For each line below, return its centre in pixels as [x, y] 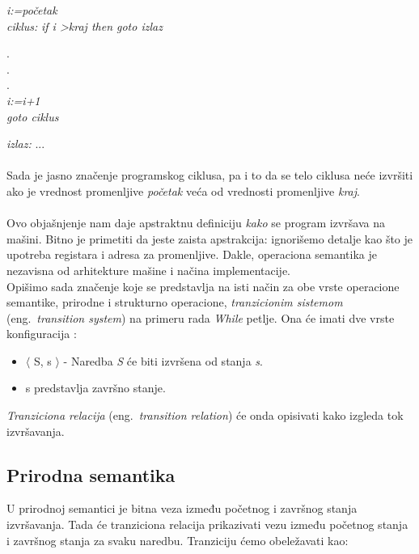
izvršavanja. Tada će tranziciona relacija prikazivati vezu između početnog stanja [207, 524]
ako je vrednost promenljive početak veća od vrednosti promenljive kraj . [183, 190]
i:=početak [32, 10]
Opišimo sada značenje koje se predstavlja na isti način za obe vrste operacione [203, 286]
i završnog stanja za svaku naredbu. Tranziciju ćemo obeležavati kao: [178, 540]
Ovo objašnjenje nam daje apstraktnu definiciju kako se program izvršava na [196, 223]
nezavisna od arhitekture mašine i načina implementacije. [149, 270]
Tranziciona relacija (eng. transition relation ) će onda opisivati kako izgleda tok [205, 415]
